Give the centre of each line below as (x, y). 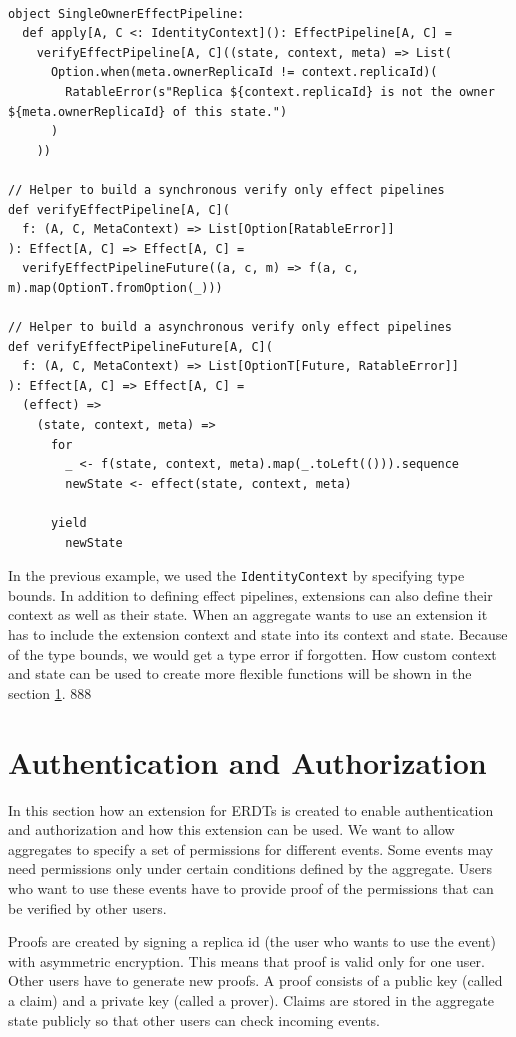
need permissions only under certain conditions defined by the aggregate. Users (250, 868)
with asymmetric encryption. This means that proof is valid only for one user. (246, 960)
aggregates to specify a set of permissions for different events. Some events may (251, 848)
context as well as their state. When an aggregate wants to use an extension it (248, 614)
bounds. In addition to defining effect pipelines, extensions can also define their (250, 594)
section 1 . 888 (50, 692)
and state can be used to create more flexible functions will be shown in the (240, 673)
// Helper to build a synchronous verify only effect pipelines (226, 189)
